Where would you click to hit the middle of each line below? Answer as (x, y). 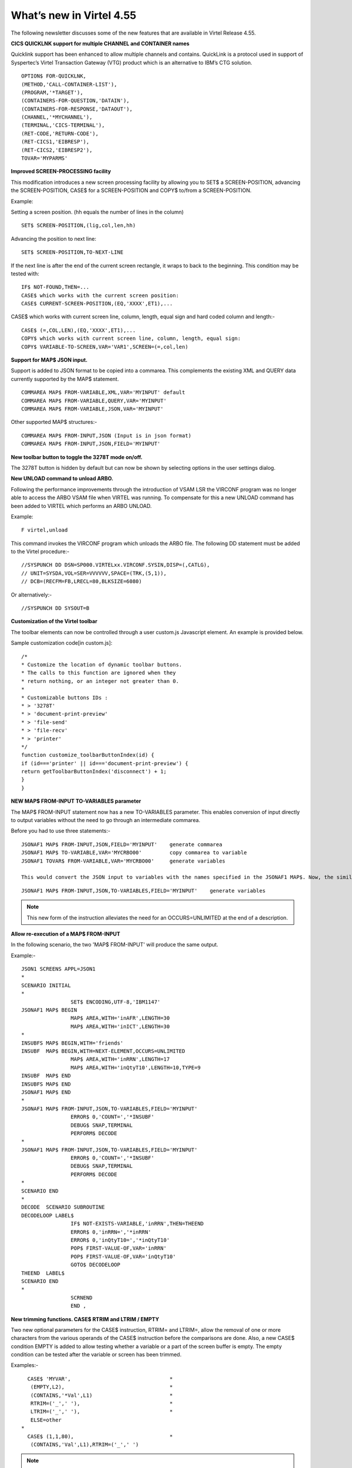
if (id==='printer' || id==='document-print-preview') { (105, 763)
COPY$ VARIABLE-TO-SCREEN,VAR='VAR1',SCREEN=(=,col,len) (105, 347)
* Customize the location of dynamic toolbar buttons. (102, 664)
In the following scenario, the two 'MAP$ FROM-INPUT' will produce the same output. (114, 945)
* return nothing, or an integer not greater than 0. (100, 681)
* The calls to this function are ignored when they (99, 673)
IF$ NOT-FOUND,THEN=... (55, 287)
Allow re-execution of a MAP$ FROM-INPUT (65, 934)
